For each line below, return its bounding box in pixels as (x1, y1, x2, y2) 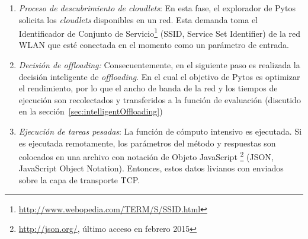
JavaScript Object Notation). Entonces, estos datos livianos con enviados (18, 162, 284, 174)
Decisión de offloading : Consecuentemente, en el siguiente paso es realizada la (18, 59, 300, 71)
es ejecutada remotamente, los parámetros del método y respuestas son (18, 136, 276, 149)
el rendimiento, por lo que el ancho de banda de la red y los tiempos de (18, 82, 278, 94)
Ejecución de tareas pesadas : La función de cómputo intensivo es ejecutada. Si (18, 125, 302, 137)
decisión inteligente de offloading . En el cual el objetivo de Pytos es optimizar (18, 70, 300, 82)
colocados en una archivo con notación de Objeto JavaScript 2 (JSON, (18, 149, 274, 162)
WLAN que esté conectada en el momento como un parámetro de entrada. (18, 39, 289, 51)
